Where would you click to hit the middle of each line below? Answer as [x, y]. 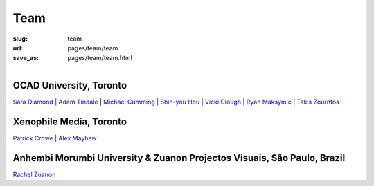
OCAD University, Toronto [70, 85]
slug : [20, 39]
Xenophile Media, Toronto [70, 121]
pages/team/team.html [100, 58]
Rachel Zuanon [34, 174]
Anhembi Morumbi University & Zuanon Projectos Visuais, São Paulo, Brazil [179, 158]
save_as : [26, 58]
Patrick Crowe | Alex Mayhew [55, 138]
